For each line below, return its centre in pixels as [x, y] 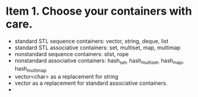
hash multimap [31, 69]
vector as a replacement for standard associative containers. [91, 83]
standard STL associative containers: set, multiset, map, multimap [97, 48]
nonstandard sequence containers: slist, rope [71, 54]
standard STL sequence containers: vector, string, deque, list [91, 41]
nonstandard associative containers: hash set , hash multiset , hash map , [99, 61]
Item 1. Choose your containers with [99, 11]
